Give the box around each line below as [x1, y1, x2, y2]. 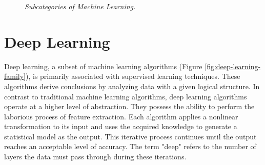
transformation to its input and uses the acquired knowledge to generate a [4, 121, 237, 132]
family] [4, 71, 26, 81]
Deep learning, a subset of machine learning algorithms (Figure [4, 60, 202, 71]
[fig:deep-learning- [205, 60, 261, 71]
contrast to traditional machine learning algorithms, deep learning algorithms [4, 91, 247, 101]
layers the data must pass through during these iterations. [4, 151, 187, 162]
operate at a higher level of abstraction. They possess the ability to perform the [4, 101, 255, 112]
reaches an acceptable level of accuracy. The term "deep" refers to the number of [4, 141, 256, 152]
